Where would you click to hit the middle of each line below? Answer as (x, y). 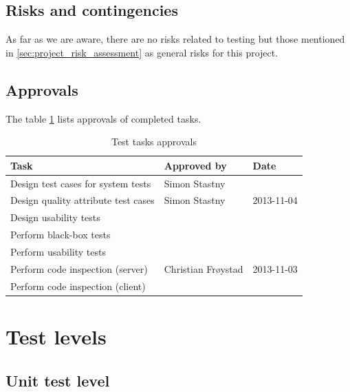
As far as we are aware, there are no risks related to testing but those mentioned (175, 39)
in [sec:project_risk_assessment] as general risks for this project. (142, 52)
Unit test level (58, 380)
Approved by (195, 165)
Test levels (56, 336)
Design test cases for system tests (81, 183)
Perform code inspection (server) (79, 268)
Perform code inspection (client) (78, 286)
